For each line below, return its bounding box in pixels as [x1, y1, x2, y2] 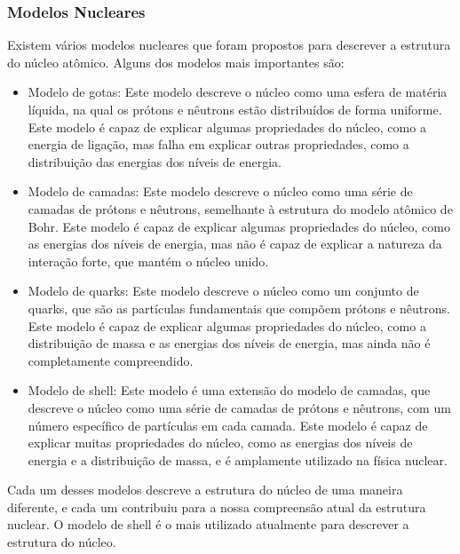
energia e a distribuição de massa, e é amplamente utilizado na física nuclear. [28, 450, 448, 469]
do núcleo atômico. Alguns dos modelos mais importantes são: [7, 52, 345, 71]
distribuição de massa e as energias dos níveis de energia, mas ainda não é [28, 334, 431, 352]
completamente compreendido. [28, 351, 194, 369]
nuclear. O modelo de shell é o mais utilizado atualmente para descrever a [7, 515, 409, 534]
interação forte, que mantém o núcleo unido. [28, 251, 269, 270]
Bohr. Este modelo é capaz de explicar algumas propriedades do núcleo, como [28, 217, 450, 235]
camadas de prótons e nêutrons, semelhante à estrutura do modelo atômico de [28, 199, 453, 218]
